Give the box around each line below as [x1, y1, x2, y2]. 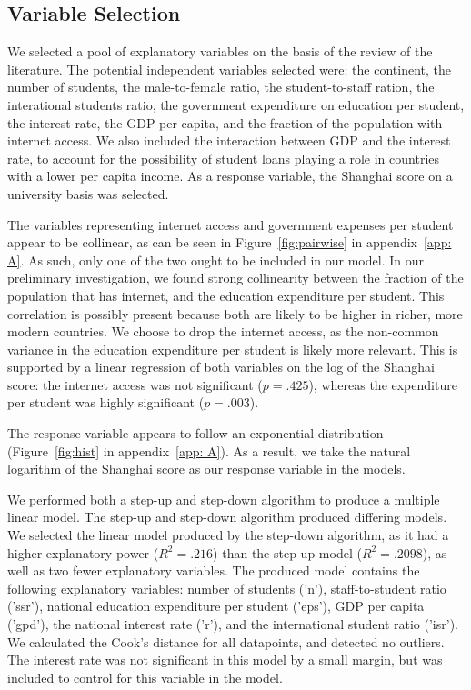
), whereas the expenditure [308, 375, 457, 394]
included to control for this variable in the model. [7, 667, 283, 686]
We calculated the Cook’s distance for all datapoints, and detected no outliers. [7, 632, 445, 651]
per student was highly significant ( [7, 393, 205, 412]
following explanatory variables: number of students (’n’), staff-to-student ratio [7, 578, 446, 597]
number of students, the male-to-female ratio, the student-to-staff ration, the [7, 77, 435, 96]
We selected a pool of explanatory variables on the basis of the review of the [7, 42, 433, 61]
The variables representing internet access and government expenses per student [7, 215, 454, 234]
